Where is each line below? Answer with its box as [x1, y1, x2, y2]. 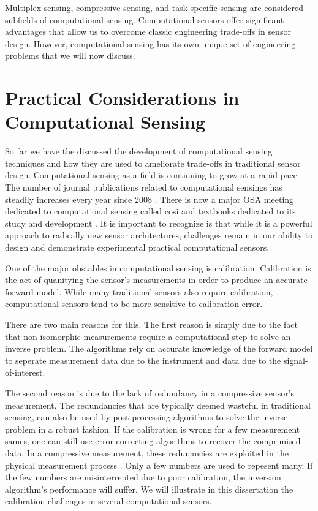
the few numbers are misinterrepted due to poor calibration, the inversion [5, 471, 281, 483]
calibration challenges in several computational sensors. [5, 494, 212, 507]
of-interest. [5, 366, 45, 379]
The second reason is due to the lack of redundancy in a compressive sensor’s [5, 386, 295, 399]
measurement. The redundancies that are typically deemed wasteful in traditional [5, 398, 311, 411]
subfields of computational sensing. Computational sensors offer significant [5, 13, 284, 26]
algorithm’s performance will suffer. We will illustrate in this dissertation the [5, 482, 293, 495]
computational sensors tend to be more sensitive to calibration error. [5, 297, 263, 310]
